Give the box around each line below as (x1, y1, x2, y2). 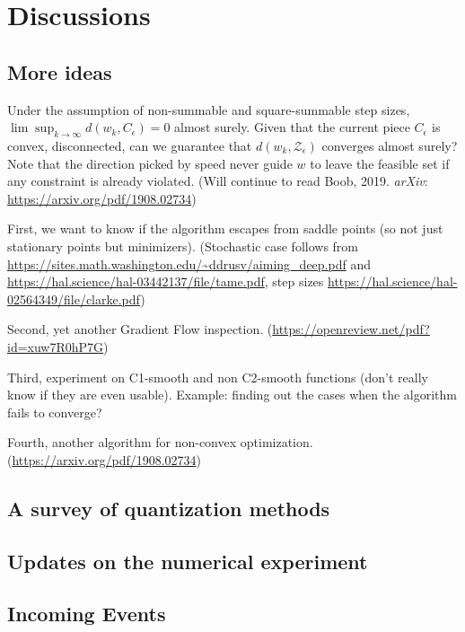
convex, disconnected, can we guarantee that (7, 136, 252, 154)
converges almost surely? (321, 136, 458, 154)
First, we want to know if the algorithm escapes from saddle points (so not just (7, 219, 443, 238)
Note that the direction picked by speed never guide (7, 154, 293, 172)
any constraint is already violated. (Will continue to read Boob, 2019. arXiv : (7, 171, 428, 190)
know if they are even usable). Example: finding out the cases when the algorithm (7, 385, 458, 404)
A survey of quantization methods (7, 494, 330, 522)
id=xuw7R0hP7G (7, 337, 104, 355)
